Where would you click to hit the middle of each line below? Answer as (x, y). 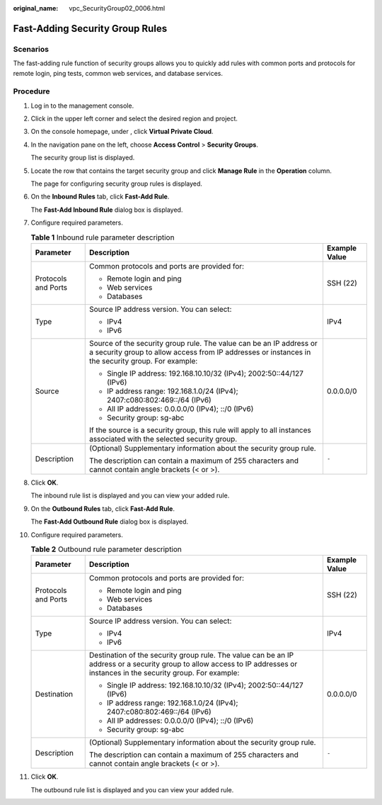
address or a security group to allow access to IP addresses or (193, 664)
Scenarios (31, 49)
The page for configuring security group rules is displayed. (117, 184)
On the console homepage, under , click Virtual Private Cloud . (122, 132)
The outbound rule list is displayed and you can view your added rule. (132, 789)
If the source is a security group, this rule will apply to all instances (200, 430)
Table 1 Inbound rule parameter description (103, 237)
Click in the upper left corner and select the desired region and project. (134, 119)
